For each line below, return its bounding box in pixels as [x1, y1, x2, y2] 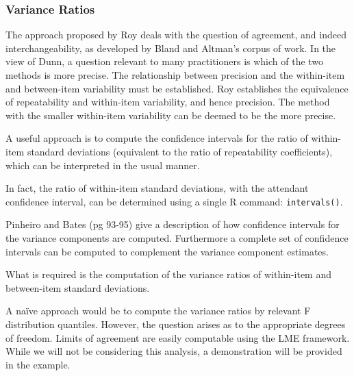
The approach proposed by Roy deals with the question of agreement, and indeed [5, 27, 346, 42]
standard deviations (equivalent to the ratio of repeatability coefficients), [27, 144, 333, 158]
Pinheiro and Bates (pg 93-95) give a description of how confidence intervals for [5, 217, 340, 231]
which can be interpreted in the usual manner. [5, 158, 200, 172]
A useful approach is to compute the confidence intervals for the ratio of [5, 131, 308, 145]
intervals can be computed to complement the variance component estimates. [5, 244, 329, 258]
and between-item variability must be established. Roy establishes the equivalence [5, 81, 349, 95]
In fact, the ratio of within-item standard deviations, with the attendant [5, 181, 309, 195]
